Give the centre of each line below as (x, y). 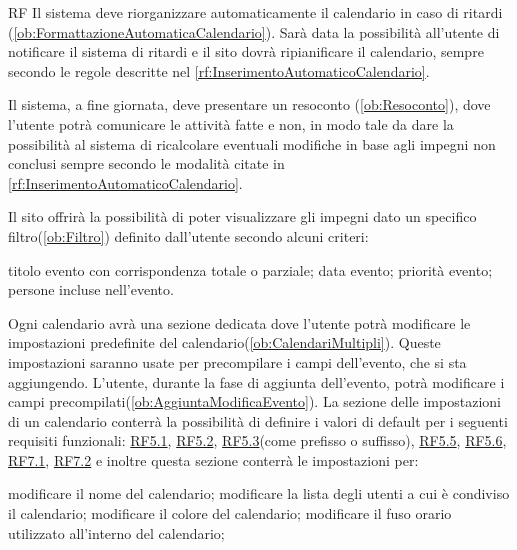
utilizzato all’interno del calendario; (116, 532)
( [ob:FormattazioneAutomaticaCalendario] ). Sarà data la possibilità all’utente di (254, 31)
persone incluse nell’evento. (91, 289)
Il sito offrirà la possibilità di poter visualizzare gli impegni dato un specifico (242, 216)
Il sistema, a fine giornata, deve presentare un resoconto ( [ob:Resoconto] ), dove (249, 104)
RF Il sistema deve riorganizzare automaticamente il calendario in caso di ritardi (255, 12)
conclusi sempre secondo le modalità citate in (146, 163)
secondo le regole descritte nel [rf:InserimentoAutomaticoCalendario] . (219, 70)
